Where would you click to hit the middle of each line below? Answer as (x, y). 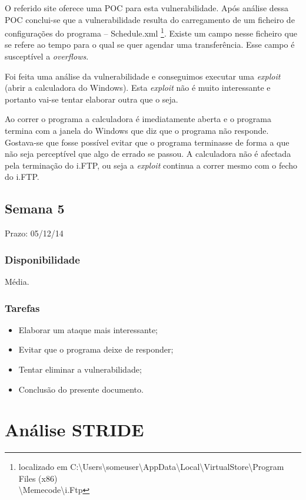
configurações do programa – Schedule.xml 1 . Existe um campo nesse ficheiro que (151, 32)
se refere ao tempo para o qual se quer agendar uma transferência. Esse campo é (150, 45)
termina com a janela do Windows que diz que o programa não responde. (137, 130)
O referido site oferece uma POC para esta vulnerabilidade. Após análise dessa (147, 8)
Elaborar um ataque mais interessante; (88, 329)
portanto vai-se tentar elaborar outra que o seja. (92, 99)
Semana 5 (35, 208)
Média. (17, 281)
